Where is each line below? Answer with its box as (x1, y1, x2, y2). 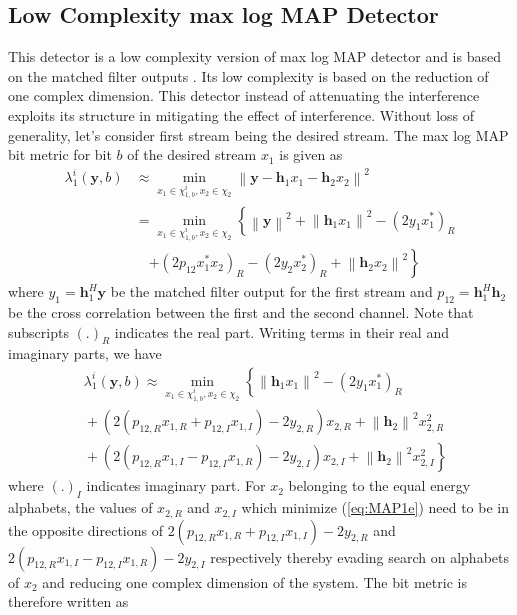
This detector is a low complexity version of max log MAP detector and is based (8, 46, 501, 67)
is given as (279, 144, 343, 165)
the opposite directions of (8, 519, 163, 540)
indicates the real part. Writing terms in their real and (114, 321, 449, 342)
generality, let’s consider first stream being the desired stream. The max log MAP (8, 124, 509, 145)
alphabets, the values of (8, 497, 153, 518)
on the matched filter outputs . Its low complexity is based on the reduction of (8, 65, 489, 86)
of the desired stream (127, 144, 257, 165)
